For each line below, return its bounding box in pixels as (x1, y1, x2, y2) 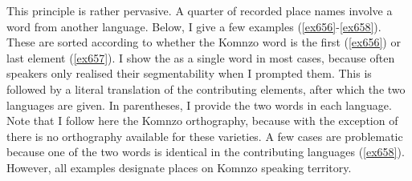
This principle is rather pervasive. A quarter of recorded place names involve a (6, 2, 393, 18)
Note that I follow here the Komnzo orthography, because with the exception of (6, 112, 398, 129)
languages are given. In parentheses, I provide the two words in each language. (6, 96, 392, 113)
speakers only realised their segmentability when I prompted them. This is (6, 65, 372, 82)
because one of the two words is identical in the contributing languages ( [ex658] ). (6, 143, 405, 160)
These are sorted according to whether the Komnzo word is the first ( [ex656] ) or (6, 34, 401, 50)
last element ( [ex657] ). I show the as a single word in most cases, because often (6, 49, 395, 66)
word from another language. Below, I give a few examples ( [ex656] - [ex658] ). (6, 18, 381, 34)
